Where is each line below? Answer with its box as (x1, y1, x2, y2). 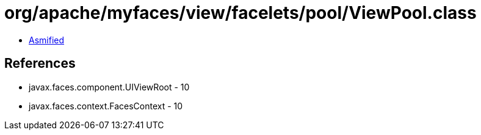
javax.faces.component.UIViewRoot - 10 (29, 81, 190, 92)
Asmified (29, 34, 65, 45)
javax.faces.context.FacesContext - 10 (29, 100, 183, 111)
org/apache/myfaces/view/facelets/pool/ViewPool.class (4, 2, 477, 23)
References (4, 56, 76, 71)
